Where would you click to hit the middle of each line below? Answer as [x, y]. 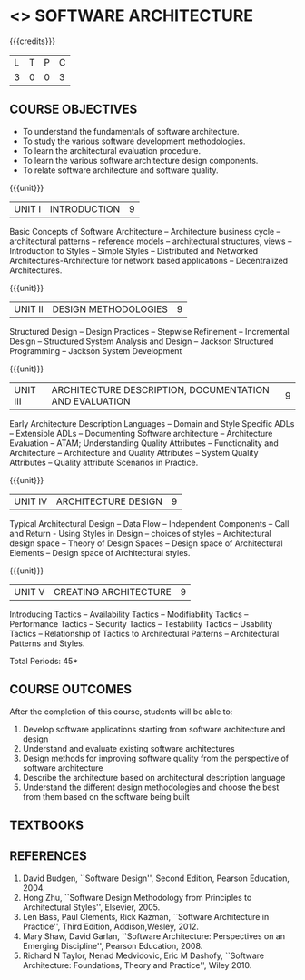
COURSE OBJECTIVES [74, 110]
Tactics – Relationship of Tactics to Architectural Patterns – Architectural [144, 633]
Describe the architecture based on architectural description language [154, 777]
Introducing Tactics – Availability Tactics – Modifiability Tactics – [129, 614]
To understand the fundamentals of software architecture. [131, 131]
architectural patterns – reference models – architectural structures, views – [151, 241]
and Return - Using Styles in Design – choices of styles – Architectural [140, 533]
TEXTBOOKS [47, 825]
